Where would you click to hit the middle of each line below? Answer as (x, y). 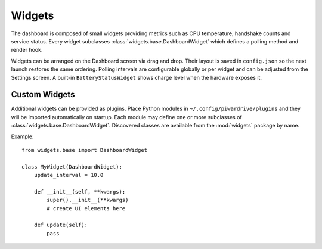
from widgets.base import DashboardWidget (85, 150)
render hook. (27, 50)
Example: (22, 136)
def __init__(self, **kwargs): (80, 192)
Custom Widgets (43, 94)
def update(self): (61, 225)
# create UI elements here (86, 208)
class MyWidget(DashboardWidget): (72, 166)
